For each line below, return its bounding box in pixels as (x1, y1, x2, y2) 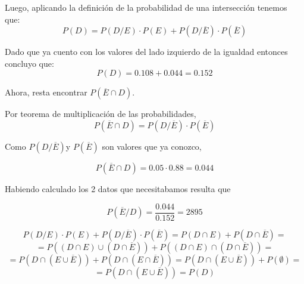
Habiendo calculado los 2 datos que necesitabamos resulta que (5, 182, 231, 195)
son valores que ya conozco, (102, 140, 202, 152)
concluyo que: (5, 57, 54, 69)
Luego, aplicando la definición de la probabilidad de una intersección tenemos (5, 1, 287, 13)
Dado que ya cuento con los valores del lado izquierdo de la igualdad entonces (5, 45, 288, 58)
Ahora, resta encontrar (5, 86, 87, 98)
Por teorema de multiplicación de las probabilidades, (5, 107, 196, 120)
